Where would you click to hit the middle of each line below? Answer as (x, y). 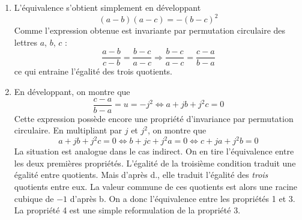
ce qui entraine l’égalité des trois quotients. (93, 71)
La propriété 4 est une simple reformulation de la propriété (122, 210)
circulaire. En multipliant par (68, 130)
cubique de (34, 198)
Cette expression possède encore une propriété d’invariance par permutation (154, 118)
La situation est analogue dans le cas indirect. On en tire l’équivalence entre (154, 151)
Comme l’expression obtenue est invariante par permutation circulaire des (150, 30)
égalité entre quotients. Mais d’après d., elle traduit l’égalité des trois (141, 175)
